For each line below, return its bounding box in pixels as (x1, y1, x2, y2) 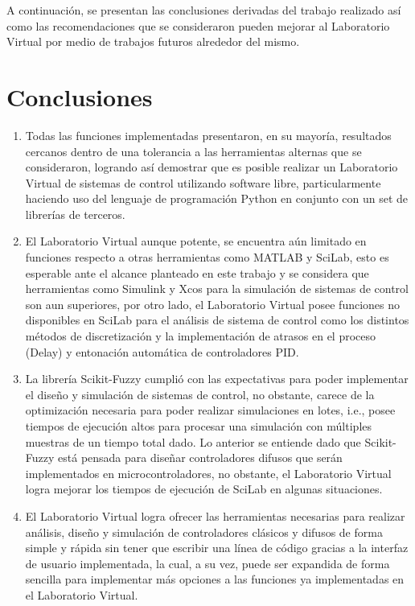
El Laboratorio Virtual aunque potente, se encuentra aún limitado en (25, 233, 367, 249)
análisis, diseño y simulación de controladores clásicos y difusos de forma (25, 523, 383, 540)
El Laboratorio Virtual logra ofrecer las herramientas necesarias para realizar (25, 507, 405, 524)
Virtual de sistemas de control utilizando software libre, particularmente (25, 174, 381, 191)
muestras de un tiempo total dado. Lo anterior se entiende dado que (25, 433, 361, 450)
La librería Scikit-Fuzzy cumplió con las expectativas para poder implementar (25, 370, 409, 387)
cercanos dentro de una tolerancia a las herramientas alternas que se (25, 142, 362, 159)
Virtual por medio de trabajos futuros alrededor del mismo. (6, 33, 300, 50)
